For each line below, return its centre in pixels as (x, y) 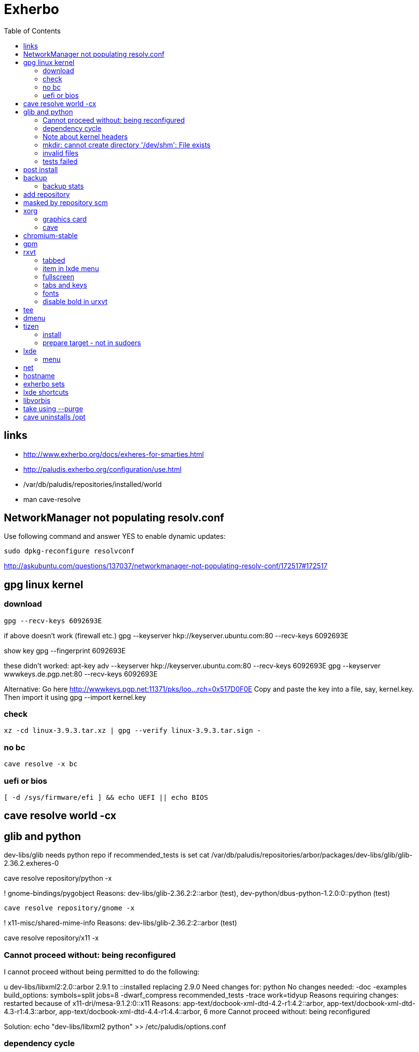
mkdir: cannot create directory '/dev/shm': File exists (127, 145)
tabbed (54, 260)
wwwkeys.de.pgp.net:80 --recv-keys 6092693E (81, 674)
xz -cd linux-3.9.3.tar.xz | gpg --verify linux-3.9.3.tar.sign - (133, 731)
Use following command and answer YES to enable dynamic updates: (115, 536)
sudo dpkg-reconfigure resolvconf (69, 551)
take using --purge (53, 408)
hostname (39, 375)
